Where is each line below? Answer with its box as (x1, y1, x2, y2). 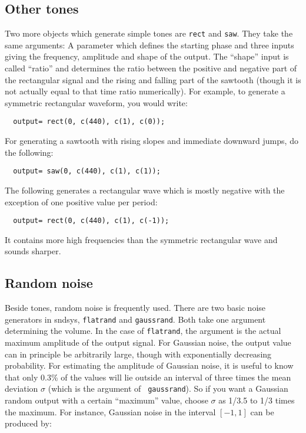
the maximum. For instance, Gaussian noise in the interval (5, 405, 216, 418)
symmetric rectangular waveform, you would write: (5, 96, 188, 109)
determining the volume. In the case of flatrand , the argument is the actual (5, 324, 281, 337)
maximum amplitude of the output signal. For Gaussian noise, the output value (5, 336, 291, 349)
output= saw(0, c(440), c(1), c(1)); (13, 167, 161, 176)
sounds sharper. (5, 245, 61, 257)
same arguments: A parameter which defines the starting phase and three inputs (5, 38, 294, 51)
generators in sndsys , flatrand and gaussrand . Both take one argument (5, 313, 266, 325)
